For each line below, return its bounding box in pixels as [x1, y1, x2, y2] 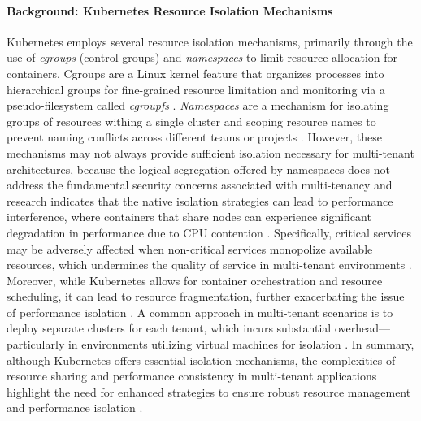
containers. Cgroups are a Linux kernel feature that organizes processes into [7, 64, 384, 81]
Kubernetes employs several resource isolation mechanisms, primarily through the [7, 33, 413, 50]
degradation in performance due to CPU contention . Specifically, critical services [7, 224, 411, 241]
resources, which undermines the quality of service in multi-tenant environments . [7, 256, 412, 273]
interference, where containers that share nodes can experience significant [7, 208, 371, 225]
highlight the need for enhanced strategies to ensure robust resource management [7, 383, 411, 400]
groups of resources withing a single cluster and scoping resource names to [7, 112, 376, 129]
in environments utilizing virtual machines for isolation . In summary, [67, 336, 414, 353]
